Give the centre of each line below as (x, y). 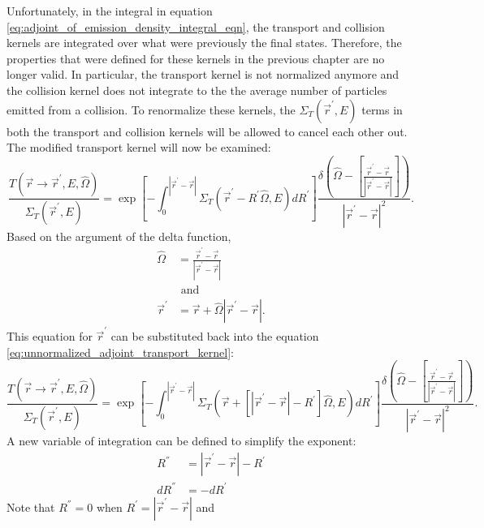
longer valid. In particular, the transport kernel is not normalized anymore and (203, 74)
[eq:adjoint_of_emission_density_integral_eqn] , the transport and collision (196, 26)
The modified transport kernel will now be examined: (139, 147)
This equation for (50, 336)
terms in (382, 109)
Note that (31, 507)
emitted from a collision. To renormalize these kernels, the (151, 109)
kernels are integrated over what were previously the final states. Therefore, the (204, 43)
